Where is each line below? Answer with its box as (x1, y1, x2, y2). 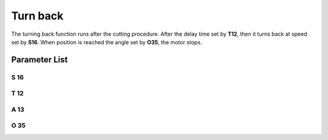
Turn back (11, 9, 64, 22)
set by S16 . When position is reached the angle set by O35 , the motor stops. (11, 38, 202, 45)
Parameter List (11, 55, 68, 65)
